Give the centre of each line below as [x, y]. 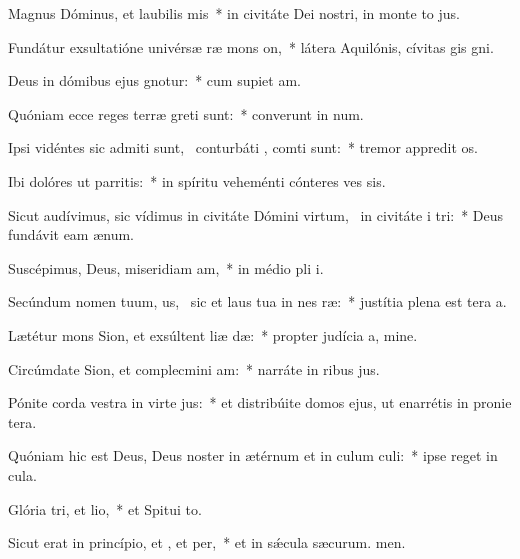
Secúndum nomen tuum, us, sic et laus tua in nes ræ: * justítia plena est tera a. [257, 301]
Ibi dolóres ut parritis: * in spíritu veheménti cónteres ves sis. [197, 180]
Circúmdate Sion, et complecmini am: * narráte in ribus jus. [194, 368]
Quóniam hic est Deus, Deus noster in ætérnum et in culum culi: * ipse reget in [253, 455]
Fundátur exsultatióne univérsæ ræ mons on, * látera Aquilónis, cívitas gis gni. [251, 46]
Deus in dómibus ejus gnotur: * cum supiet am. [154, 80]
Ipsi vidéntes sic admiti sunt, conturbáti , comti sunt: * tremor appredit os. [243, 147]
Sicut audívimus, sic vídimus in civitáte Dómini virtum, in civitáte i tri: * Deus [256, 214]
